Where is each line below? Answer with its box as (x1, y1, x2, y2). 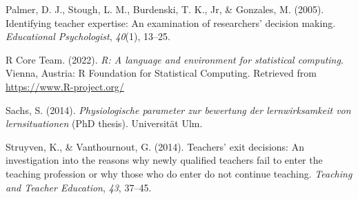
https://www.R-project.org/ (6, 79, 124, 93)
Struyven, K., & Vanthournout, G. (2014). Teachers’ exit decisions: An (6, 139, 304, 153)
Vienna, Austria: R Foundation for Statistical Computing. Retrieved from (6, 66, 317, 80)
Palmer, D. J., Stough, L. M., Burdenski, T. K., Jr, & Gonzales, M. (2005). (6, 2, 324, 16)
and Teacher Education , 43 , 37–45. (6, 180, 152, 194)
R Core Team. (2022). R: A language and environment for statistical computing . (6, 52, 344, 66)
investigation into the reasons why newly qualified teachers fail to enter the (6, 153, 323, 167)
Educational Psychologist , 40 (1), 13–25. (6, 29, 170, 44)
